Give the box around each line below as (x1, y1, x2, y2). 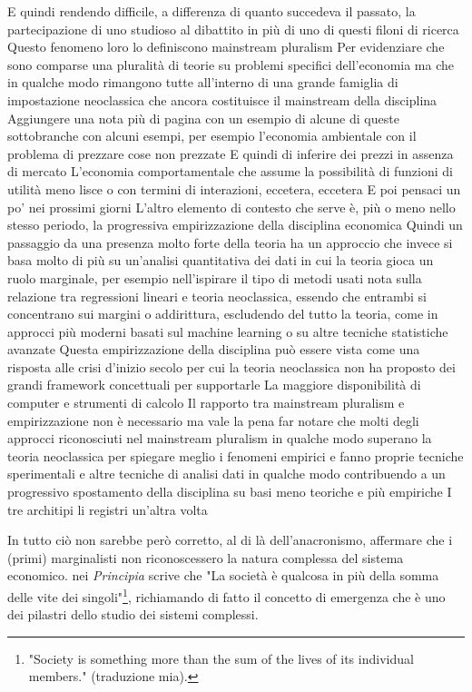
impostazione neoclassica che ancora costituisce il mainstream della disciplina (7, 90, 438, 109)
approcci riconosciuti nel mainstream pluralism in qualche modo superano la (7, 429, 432, 448)
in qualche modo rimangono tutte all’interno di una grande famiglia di (7, 73, 398, 92)
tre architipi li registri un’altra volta (7, 499, 208, 519)
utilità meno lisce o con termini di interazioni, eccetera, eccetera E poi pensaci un (7, 179, 461, 198)
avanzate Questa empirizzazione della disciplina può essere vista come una (7, 340, 420, 359)
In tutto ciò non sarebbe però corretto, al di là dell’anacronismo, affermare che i (7, 530, 453, 549)
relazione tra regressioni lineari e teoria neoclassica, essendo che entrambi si (7, 286, 427, 305)
